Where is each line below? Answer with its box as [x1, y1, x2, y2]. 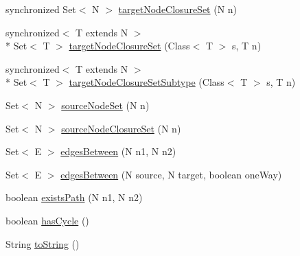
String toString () [5, 236, 80, 251]
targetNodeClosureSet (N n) [118, 2, 238, 16]
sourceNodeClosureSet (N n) [61, 121, 181, 135]
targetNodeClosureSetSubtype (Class [69, 75, 224, 89]
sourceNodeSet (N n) [61, 97, 150, 112]
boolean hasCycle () [5, 213, 89, 227]
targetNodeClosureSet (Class [69, 38, 190, 53]
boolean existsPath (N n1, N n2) [5, 190, 143, 205]
